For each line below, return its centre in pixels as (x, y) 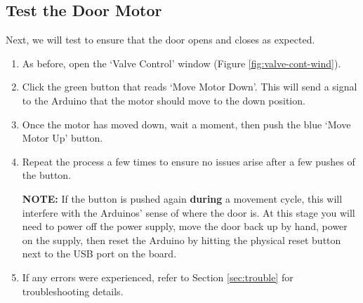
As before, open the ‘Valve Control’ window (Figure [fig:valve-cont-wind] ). (181, 63)
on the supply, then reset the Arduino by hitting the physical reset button (181, 240)
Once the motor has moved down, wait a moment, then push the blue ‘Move (186, 124)
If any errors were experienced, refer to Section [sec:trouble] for (158, 277)
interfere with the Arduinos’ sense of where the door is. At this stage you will (189, 212)
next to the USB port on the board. (99, 254)
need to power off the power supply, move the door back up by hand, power (185, 226)
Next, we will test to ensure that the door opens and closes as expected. (160, 40)
